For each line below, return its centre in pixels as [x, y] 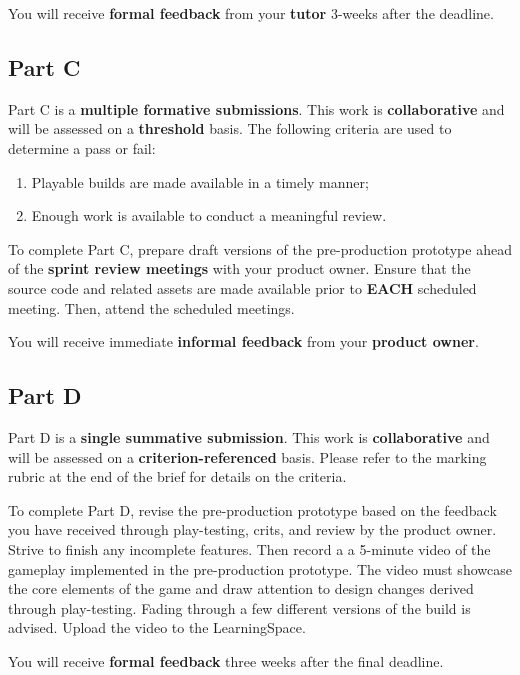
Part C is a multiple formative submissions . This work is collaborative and [256, 108]
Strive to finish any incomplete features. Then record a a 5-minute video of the [249, 548]
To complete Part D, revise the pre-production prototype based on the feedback [252, 509]
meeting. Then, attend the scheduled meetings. [151, 307]
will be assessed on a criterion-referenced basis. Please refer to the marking [247, 456]
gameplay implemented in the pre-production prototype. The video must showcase [260, 568]
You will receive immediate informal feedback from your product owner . [243, 341]
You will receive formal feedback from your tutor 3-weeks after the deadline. [251, 13]
